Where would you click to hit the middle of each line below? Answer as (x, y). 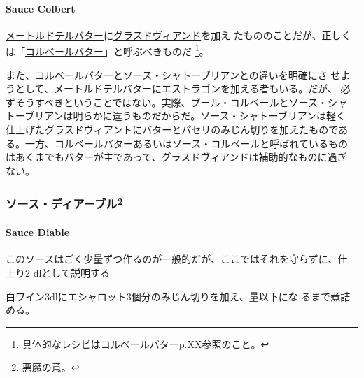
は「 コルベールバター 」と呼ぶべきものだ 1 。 (107, 50)
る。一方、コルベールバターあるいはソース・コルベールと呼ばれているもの (177, 143)
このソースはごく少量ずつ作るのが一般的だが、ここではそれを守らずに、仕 (177, 259)
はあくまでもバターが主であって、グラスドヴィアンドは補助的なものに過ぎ (176, 157)
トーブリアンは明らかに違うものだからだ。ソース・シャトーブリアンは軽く (176, 116)
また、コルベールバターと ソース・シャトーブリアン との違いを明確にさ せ (173, 74)
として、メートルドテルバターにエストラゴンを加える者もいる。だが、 (176, 88)
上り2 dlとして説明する (58, 273)
